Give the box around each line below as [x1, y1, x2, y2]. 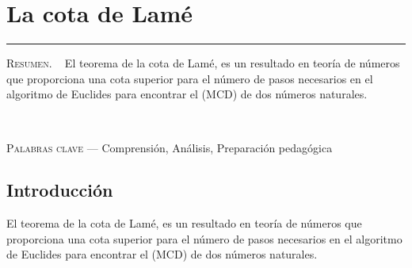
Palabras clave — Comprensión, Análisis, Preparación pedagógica [6, 139, 333, 155]
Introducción [6, 178, 113, 202]
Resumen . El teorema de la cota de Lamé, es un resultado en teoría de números [6, 55, 400, 71]
